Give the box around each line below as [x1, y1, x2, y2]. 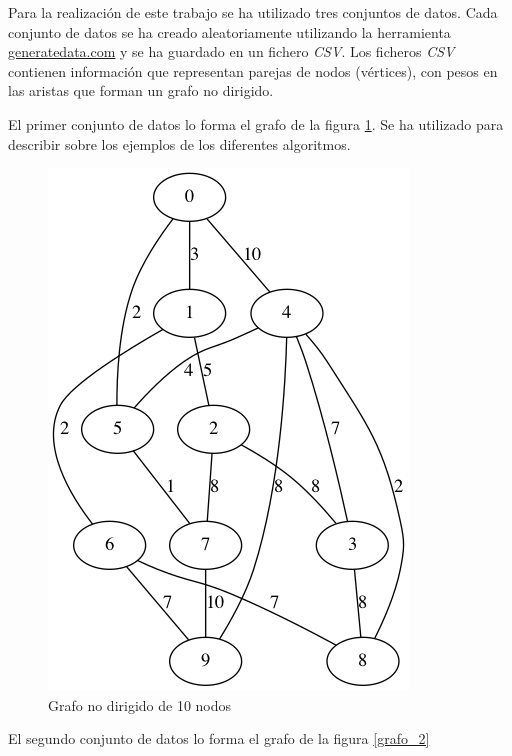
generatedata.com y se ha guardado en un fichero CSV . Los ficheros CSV [8, 41, 455, 62]
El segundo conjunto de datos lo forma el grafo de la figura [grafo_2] [8, 728, 430, 749]
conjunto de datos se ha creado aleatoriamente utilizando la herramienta [8, 21, 451, 42]
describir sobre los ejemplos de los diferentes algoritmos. [8, 133, 351, 154]
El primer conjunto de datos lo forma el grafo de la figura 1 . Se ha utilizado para [8, 113, 504, 134]
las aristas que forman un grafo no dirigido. [8, 80, 274, 101]
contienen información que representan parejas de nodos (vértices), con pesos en [8, 60, 498, 81]
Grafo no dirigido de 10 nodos [48, 694, 232, 715]
